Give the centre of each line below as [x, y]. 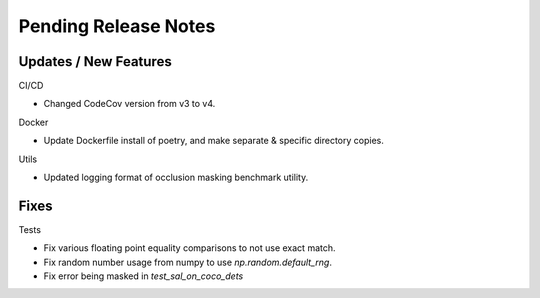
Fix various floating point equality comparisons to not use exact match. [189, 248]
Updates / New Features [95, 61]
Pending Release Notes [117, 26]
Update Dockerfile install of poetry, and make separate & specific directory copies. [214, 141]
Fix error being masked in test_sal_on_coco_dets [143, 276]
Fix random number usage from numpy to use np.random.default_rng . [187, 262]
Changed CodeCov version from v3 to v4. [129, 104]
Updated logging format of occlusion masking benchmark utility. [176, 177]
